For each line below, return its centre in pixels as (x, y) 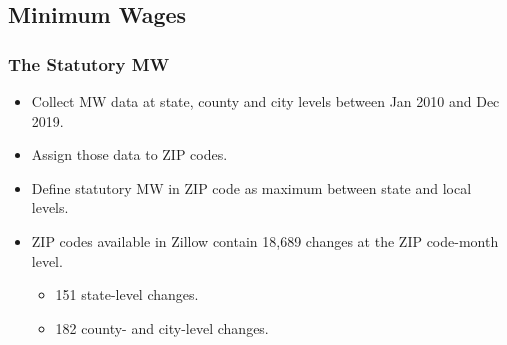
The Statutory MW (89, 63)
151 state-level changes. (127, 294)
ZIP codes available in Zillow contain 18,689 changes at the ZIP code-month (265, 240)
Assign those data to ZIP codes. (129, 154)
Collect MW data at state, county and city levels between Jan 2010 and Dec (265, 101)
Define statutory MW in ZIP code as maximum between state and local (251, 187)
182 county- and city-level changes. (162, 327)
